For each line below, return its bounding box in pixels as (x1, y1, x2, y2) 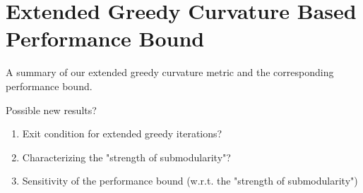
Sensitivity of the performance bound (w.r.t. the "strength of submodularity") (22, 173, 358, 188)
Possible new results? (6, 102, 97, 117)
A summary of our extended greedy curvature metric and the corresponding (6, 65, 334, 80)
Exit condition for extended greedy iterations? (22, 126, 222, 141)
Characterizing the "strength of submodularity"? (22, 149, 231, 164)
